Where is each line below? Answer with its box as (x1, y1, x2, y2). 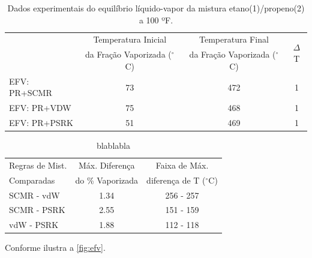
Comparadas (9, 173, 55, 186)
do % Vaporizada (75, 173, 139, 186)
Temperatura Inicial (93, 33, 167, 46)
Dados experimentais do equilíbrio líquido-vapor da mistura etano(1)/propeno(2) (7, 2, 305, 14)
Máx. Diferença (78, 158, 135, 171)
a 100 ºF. (139, 13, 173, 26)
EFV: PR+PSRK (9, 116, 73, 128)
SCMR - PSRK (9, 203, 65, 216)
